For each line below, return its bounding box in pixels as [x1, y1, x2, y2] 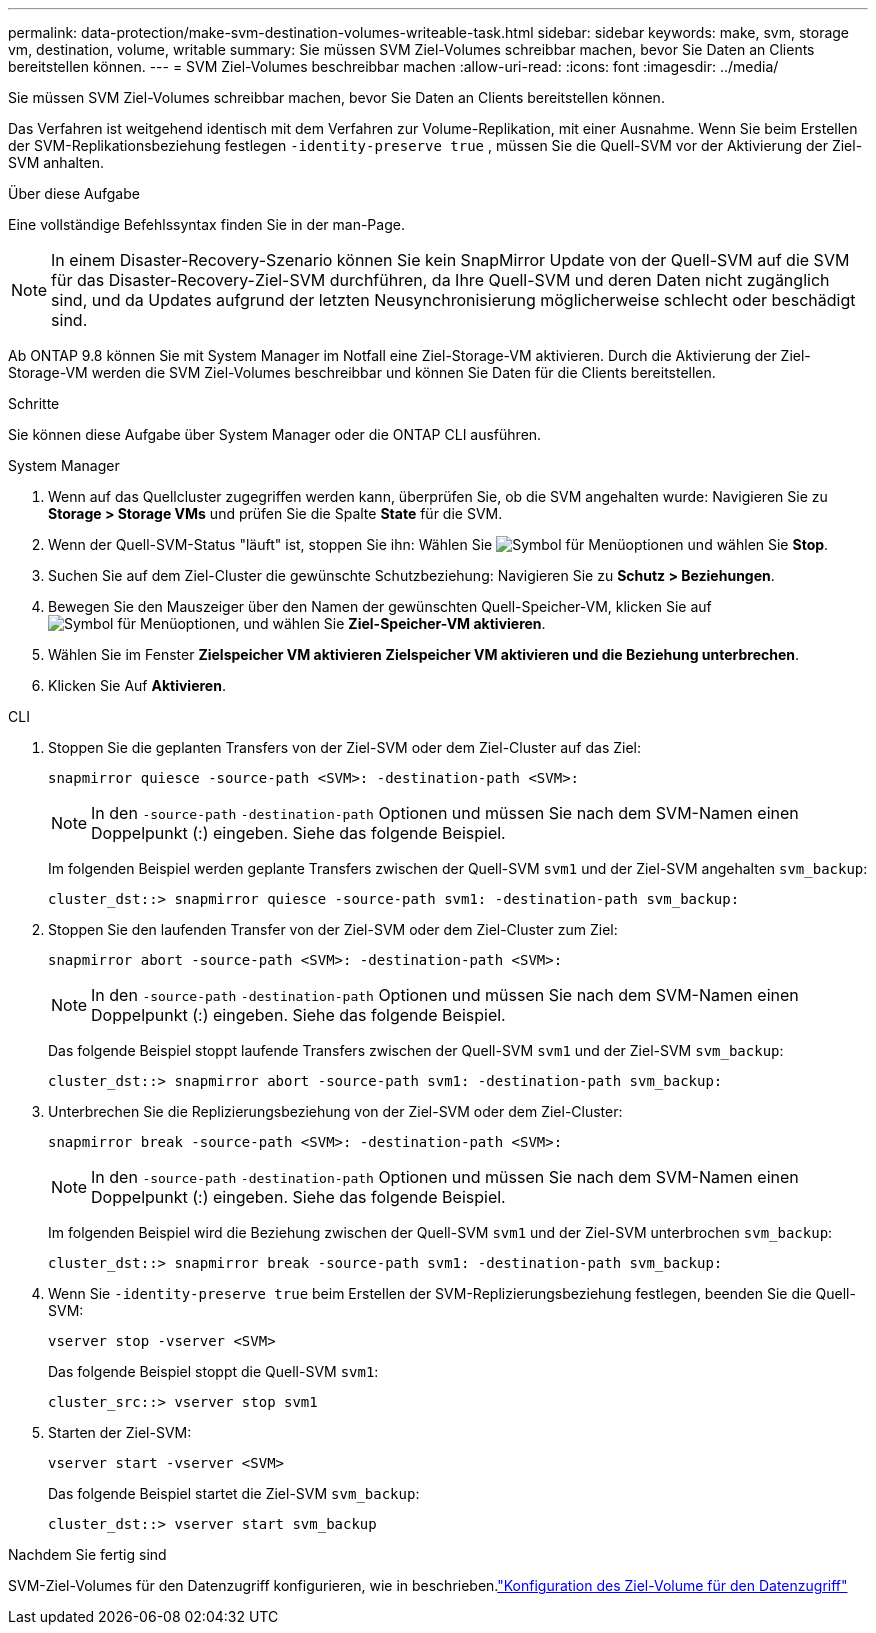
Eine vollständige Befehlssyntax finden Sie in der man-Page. [8, 216, 405, 233]
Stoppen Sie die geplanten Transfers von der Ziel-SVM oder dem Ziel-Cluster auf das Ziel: [48, 739, 642, 756]
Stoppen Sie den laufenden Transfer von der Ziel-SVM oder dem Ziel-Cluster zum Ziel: [48, 921, 618, 938]
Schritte [8, 395, 60, 412]
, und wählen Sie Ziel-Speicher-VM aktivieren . [235, 615, 546, 632]
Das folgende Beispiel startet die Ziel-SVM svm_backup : [48, 1485, 420, 1502]
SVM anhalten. [8, 154, 105, 171]
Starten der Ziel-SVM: [48, 1424, 192, 1441]
